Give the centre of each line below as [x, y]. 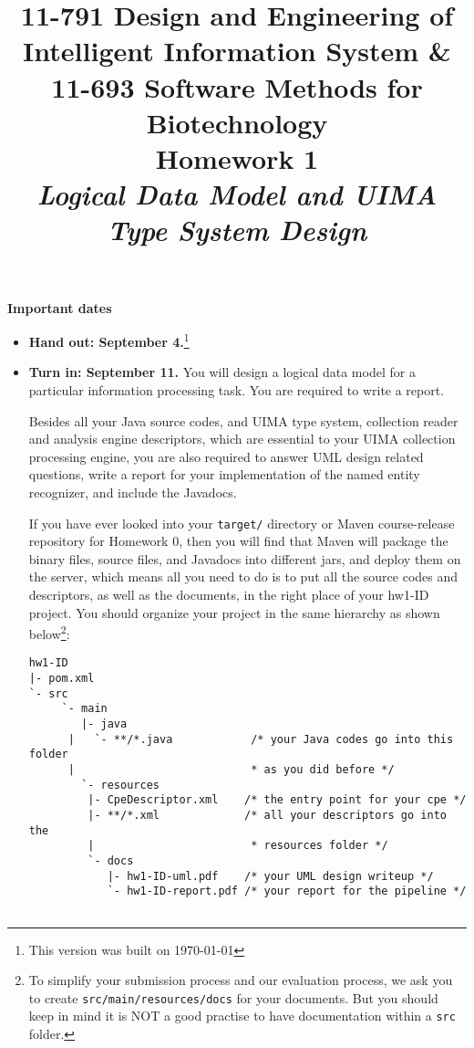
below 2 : [49, 632]
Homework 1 [237, 157]
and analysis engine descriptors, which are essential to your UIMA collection [242, 439]
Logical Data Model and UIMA [237, 194]
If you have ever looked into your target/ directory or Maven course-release [242, 523]
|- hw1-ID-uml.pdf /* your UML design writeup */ [270, 876]
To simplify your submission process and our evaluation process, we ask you [241, 980]
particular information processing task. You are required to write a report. [237, 389]
